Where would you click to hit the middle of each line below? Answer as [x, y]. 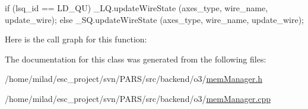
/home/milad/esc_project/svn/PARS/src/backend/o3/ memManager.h [134, 79]
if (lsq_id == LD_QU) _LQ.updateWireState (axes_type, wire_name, [136, 8]
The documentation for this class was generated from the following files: [136, 59]
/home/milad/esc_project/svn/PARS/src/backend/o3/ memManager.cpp [138, 98]
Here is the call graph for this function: [76, 39]
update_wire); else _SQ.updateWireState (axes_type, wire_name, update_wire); [154, 19]
